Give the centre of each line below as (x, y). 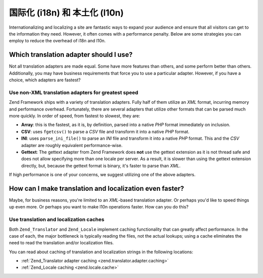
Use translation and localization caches (57, 220)
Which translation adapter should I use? (71, 55)
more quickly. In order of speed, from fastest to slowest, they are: (75, 116)
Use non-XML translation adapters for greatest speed (74, 93)
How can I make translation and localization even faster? (97, 188)
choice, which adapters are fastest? (45, 80)
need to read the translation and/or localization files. (61, 243)
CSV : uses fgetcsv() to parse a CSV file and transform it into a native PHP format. (105, 131)
